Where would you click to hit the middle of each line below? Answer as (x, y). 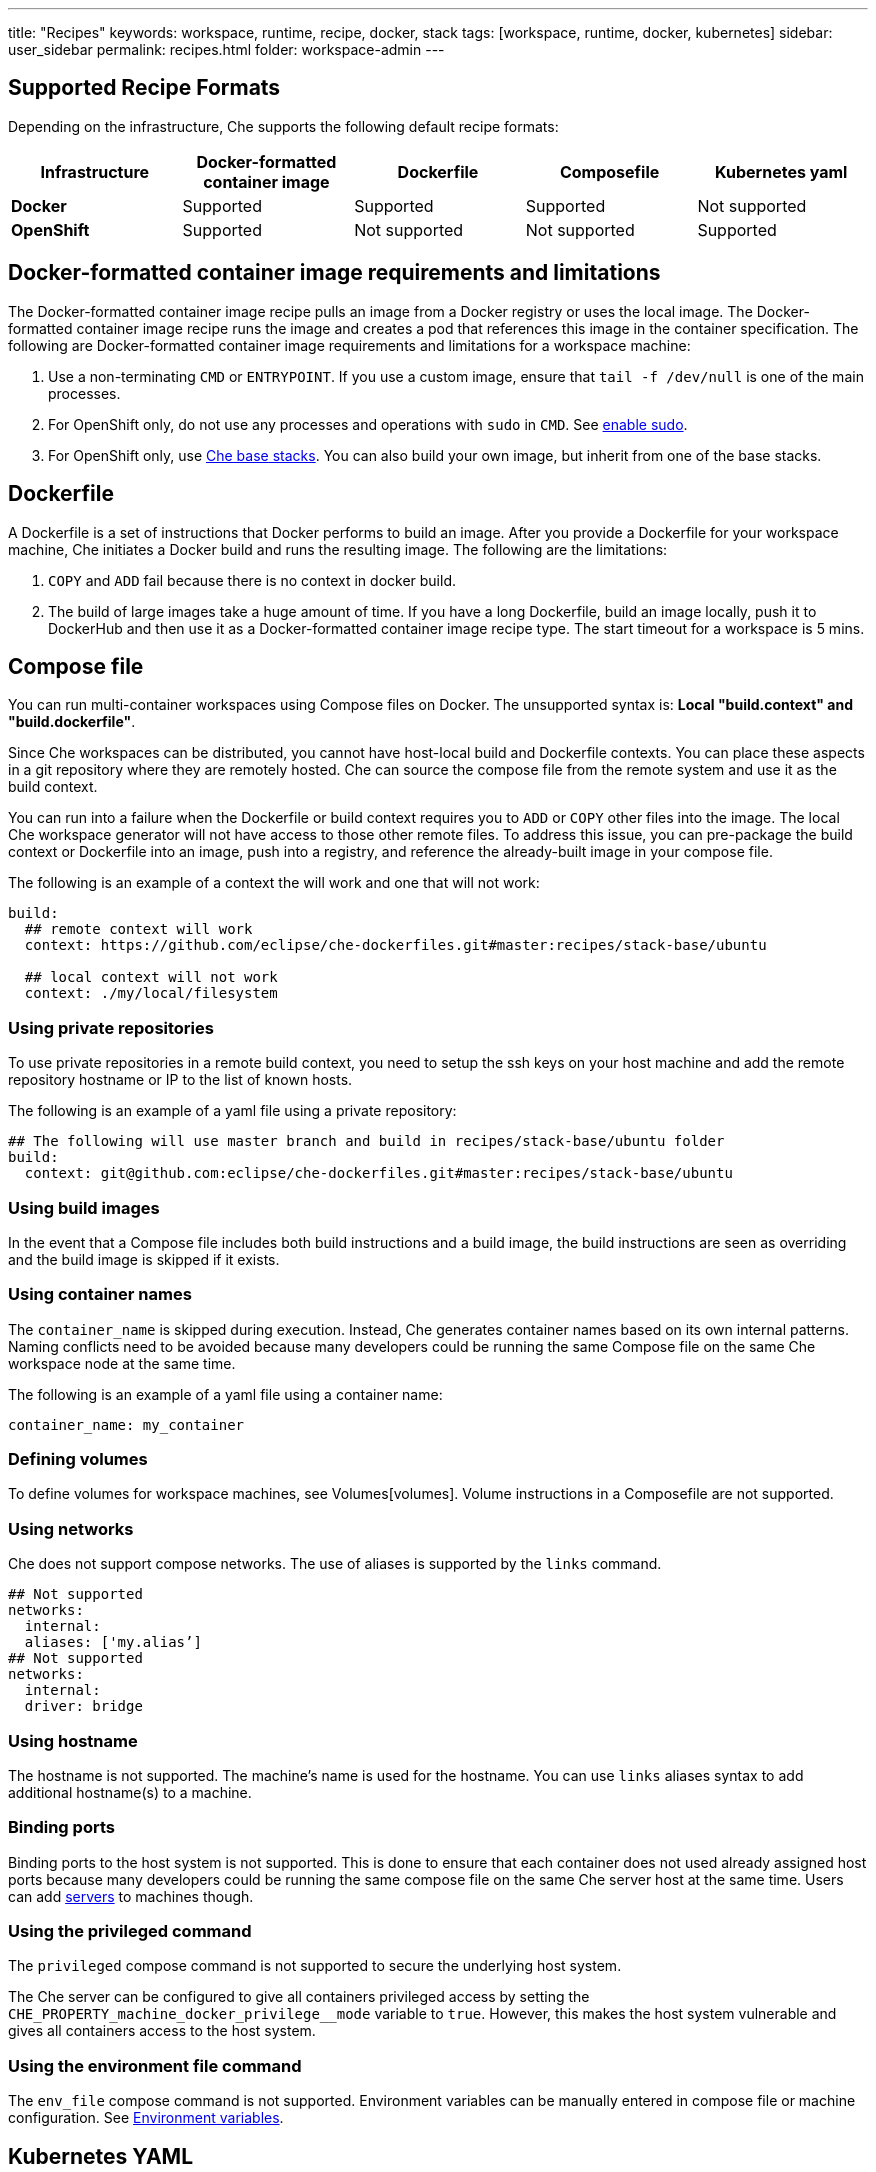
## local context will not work (151, 977)
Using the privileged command (130, 1931)
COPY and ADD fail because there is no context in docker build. (252, 580)
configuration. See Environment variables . (146, 2118)
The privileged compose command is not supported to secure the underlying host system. (315, 1966)
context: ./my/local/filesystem (151, 993)
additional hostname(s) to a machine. (130, 1792)
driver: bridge (83, 1706)
